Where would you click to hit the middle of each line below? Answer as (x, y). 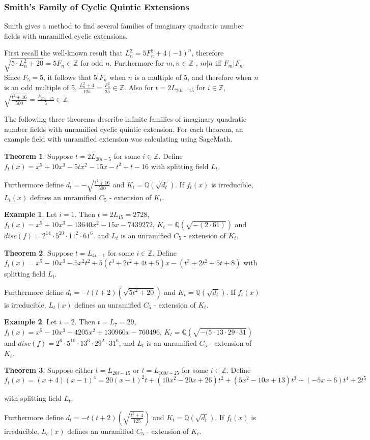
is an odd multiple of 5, (40, 87)
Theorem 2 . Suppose (39, 252)
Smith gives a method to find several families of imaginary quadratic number (124, 26)
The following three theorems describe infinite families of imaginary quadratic (125, 119)
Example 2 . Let (31, 322)
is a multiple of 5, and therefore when (193, 77)
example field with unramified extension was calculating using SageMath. (118, 139)
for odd (92, 63)
